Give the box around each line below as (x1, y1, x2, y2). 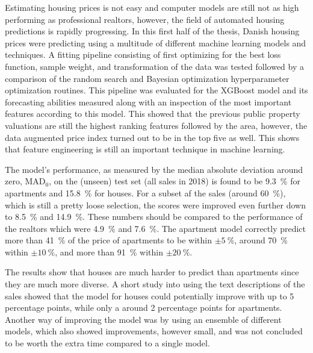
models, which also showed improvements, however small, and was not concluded (5, 325, 303, 337)
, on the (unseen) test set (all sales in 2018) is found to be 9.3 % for (49, 175, 300, 187)
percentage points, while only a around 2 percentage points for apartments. (5, 301, 282, 314)
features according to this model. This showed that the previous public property (5, 107, 300, 120)
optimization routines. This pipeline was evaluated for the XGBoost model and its (5, 84, 308, 96)
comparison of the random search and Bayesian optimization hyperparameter (5, 72, 290, 84)
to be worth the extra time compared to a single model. (5, 337, 210, 349)
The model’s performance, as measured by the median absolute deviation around (5, 163, 303, 175)
